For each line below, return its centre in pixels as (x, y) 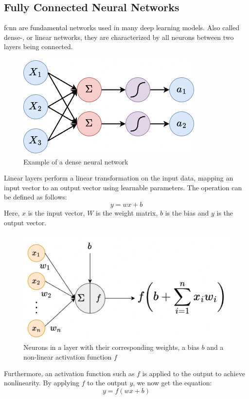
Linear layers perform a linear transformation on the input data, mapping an (119, 178)
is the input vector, (56, 212)
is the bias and (187, 212)
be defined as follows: (36, 197)
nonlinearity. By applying (42, 383)
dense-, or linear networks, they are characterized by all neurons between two (119, 37)
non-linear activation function (68, 356)
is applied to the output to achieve (194, 373)
